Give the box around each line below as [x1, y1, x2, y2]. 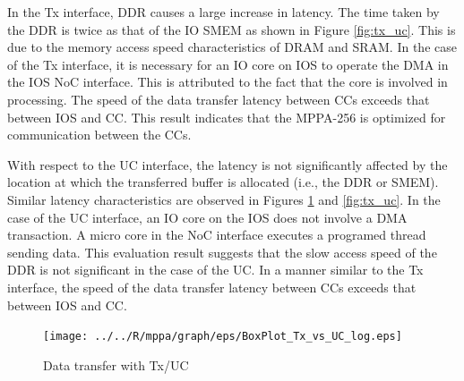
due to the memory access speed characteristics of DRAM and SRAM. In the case [7, 38, 457, 56]
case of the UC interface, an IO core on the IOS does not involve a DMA [7, 207, 408, 226]
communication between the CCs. [7, 125, 192, 144]
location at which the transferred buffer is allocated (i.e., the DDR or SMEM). [7, 173, 439, 191]
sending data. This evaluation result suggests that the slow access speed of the [7, 242, 437, 261]
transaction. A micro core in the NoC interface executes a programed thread [7, 225, 426, 244]
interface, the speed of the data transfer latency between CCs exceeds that [7, 277, 417, 296]
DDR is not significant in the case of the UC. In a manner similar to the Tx [7, 260, 424, 279]
